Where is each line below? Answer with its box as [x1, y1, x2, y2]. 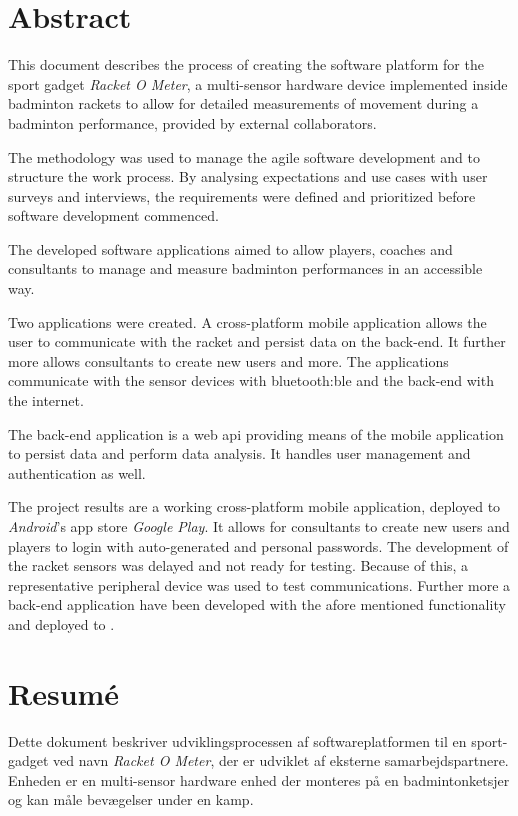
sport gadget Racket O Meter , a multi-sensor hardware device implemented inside [8, 73, 508, 94]
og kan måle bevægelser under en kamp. [8, 789, 254, 810]
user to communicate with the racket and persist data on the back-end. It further [8, 331, 506, 352]
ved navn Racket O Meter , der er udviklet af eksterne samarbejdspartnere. [53, 750, 509, 771]
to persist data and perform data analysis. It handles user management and [8, 443, 471, 464]
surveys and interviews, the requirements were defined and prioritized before [8, 185, 476, 206]
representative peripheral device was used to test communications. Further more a [8, 574, 511, 595]
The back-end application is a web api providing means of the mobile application [8, 423, 504, 444]
